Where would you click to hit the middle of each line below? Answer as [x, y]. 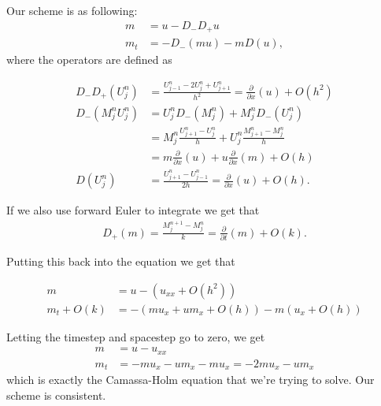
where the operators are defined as [89, 60]
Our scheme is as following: [72, 10]
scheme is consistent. [56, 395]
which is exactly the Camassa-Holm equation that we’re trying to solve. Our [190, 380]
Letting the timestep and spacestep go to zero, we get [136, 336]
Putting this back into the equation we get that [121, 261]
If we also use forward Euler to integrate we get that [133, 210]
